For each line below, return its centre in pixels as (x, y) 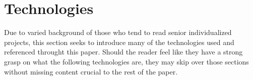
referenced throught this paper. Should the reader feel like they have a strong (123, 52)
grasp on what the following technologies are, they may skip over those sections (126, 61)
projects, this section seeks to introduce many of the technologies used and (119, 42)
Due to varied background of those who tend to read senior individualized (118, 32)
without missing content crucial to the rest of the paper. (91, 71)
